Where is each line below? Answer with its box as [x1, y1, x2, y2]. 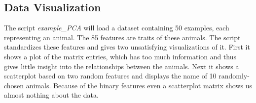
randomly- [219, 71, 250, 81]
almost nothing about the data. [4, 90, 99, 100]
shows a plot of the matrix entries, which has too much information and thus [4, 51, 237, 61]
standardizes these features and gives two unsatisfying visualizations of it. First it [4, 42, 250, 52]
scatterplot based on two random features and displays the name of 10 [4, 71, 217, 81]
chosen [4, 80, 24, 90]
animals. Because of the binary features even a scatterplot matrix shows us [26, 80, 252, 90]
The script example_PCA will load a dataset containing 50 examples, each [4, 23, 229, 33]
